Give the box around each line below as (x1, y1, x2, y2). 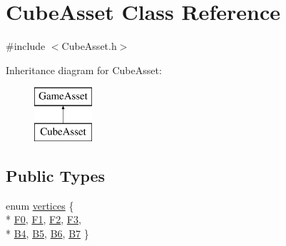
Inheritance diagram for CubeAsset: (6, 62, 162, 77)
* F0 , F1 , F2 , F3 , (6, 212, 81, 227)
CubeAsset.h (61, 39, 117, 53)
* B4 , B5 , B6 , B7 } (6, 225, 89, 240)
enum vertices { (6, 198, 74, 212)
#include (6, 39, 46, 53)
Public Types (6, 164, 106, 186)
